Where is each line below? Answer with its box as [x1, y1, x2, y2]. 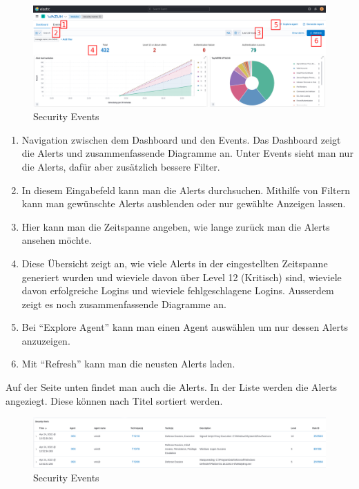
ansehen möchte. [21, 233, 92, 247]
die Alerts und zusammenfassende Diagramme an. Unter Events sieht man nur [21, 146, 353, 160]
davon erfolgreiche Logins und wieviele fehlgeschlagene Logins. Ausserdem [21, 283, 334, 298]
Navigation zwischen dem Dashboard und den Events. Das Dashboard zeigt [21, 132, 341, 146]
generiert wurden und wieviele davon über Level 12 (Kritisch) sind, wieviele [21, 269, 342, 284]
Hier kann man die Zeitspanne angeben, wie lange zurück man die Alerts [21, 219, 330, 233]
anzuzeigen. [21, 333, 70, 347]
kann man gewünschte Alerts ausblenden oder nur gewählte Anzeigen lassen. [21, 196, 346, 211]
